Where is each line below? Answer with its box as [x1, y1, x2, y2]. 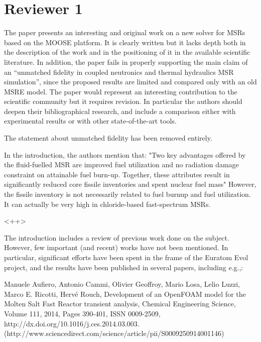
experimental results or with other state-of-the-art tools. [4, 116, 177, 126]
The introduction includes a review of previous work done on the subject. [4, 232, 229, 243]
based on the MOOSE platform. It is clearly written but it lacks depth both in [4, 37, 246, 47]
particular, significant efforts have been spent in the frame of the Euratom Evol [4, 252, 248, 262]
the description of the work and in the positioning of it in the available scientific [4, 47, 250, 57]
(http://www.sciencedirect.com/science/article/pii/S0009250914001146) [4, 328, 224, 338]
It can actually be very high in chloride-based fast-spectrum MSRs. [4, 198, 211, 209]
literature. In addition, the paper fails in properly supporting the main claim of [4, 56, 248, 67]
